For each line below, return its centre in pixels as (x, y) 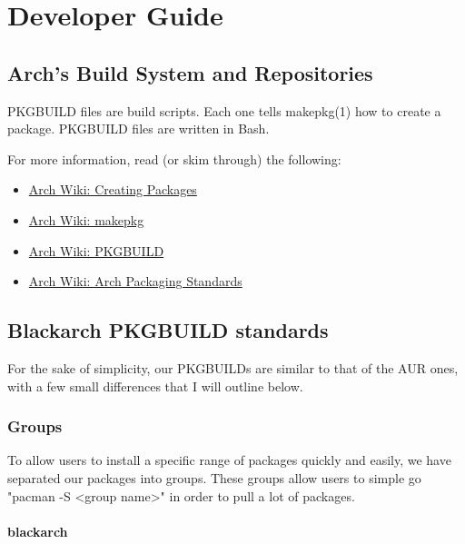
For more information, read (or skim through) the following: (174, 158)
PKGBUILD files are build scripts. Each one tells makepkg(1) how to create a (224, 110)
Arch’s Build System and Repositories (190, 72)
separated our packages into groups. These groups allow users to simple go (214, 477)
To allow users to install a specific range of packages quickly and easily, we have (229, 460)
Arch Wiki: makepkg (86, 219)
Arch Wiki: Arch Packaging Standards (135, 281)
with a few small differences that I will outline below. (155, 386)
